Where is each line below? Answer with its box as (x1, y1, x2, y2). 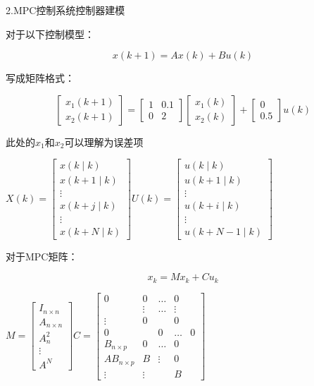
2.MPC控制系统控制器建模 (6, 3, 125, 17)
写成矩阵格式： (6, 71, 75, 85)
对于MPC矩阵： (6, 248, 78, 263)
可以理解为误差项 (64, 134, 144, 149)
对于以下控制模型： (6, 26, 94, 41)
